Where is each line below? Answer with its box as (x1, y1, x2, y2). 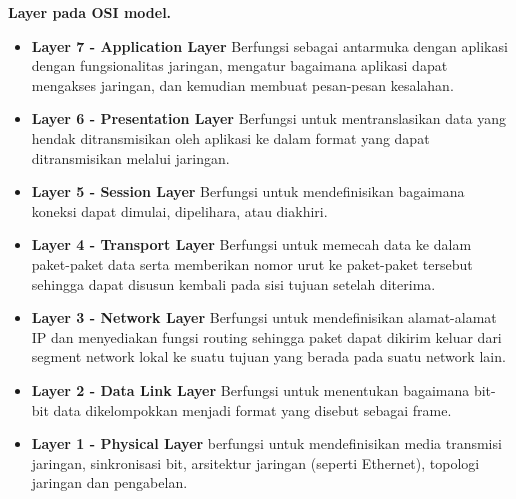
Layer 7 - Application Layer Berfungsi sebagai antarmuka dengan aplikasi (31, 35, 508, 56)
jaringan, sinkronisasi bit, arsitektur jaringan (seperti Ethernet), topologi (31, 452, 480, 473)
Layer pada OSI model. (8, 2, 172, 22)
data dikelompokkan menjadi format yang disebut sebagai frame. (53, 399, 452, 420)
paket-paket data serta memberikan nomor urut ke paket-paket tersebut (31, 253, 473, 274)
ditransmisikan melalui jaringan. (31, 147, 230, 168)
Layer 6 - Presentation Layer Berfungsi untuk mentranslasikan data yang (31, 108, 506, 129)
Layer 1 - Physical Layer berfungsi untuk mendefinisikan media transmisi (31, 433, 502, 454)
